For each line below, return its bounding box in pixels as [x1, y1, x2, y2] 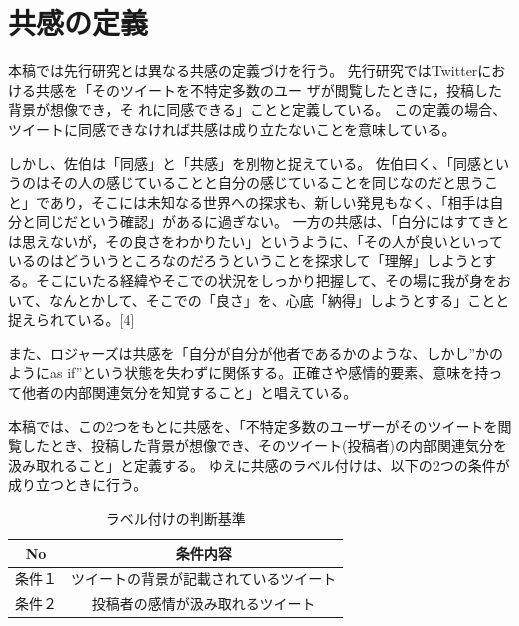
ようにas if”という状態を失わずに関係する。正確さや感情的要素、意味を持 [8, 362, 489, 383]
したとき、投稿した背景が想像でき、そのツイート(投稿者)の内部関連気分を [21, 435, 507, 456]
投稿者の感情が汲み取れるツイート [91, 593, 316, 614]
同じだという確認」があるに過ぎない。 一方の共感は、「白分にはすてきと [35, 211, 510, 232]
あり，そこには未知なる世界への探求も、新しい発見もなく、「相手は [49, 191, 490, 212]
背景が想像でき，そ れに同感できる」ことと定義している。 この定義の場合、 [8, 99, 507, 120]
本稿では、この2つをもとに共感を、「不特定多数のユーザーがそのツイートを [8, 415, 498, 436]
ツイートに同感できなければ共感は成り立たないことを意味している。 [8, 118, 456, 139]
